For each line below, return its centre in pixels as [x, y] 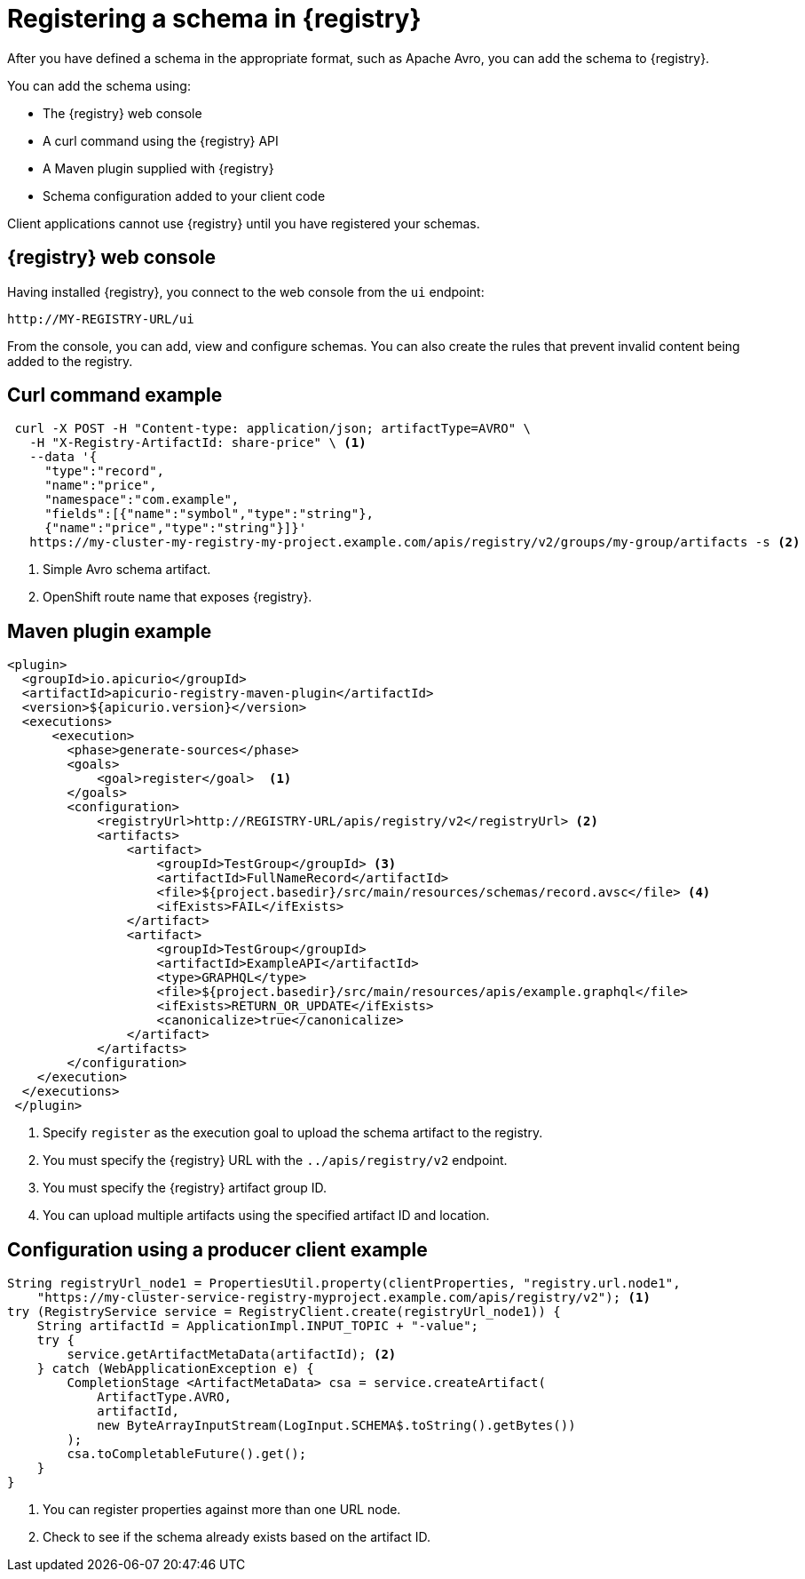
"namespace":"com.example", [142, 500]
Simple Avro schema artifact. [127, 570]
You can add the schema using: [99, 85]
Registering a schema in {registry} [214, 19]
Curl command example [115, 395]
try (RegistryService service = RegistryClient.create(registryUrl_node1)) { [284, 1312]
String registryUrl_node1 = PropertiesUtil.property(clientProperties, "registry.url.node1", [344, 1284]
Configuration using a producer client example [217, 1249]
